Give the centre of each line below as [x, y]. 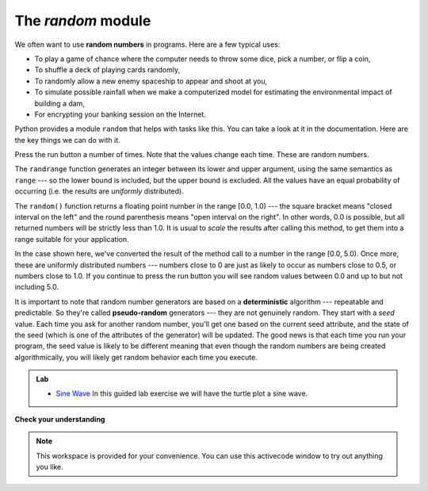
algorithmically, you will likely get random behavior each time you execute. [136, 357]
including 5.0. [37, 287]
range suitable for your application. [72, 239]
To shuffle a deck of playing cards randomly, [107, 70]
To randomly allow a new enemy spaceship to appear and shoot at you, [151, 81]
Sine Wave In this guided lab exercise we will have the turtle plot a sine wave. [182, 393]
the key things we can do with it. [67, 140]
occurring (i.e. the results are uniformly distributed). [99, 191]
